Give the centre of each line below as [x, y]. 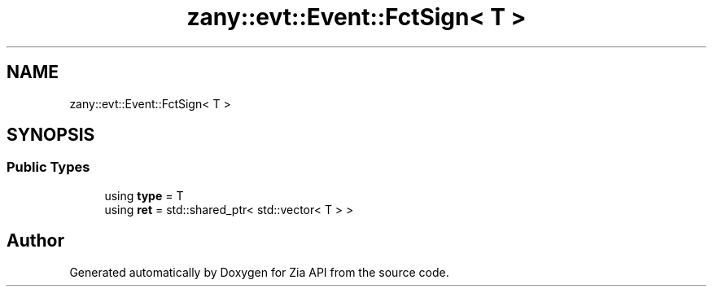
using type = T [144, 195]
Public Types [48, 167]
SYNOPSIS [51, 135]
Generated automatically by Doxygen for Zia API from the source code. [259, 272]
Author [35, 241]
